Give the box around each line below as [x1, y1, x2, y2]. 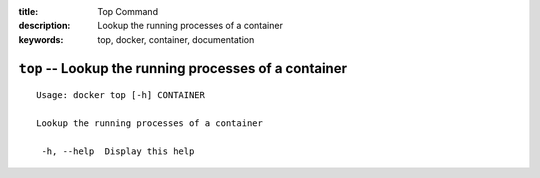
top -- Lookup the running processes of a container [18, 60, 347, 77]
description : [18, 20, 71, 32]
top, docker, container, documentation [97, 33, 255, 45]
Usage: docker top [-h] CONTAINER [36, 90, 205, 101]
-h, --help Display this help [41, 145, 195, 157]
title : [18, 6, 39, 17]
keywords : [18, 33, 64, 45]
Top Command [97, 6, 159, 17]
